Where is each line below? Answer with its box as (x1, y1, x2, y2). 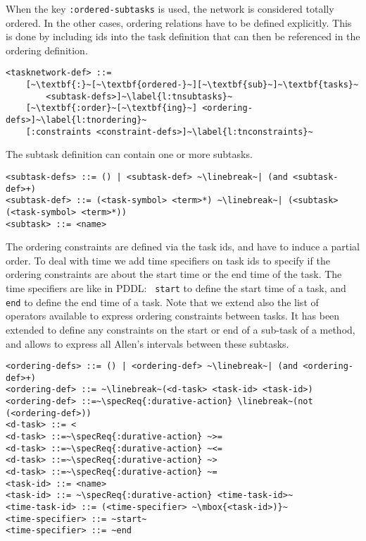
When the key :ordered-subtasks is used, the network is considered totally (6, 1, 334, 16)
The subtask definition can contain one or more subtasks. (6, 147, 253, 162)
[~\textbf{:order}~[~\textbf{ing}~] (25, 103, 198, 114)
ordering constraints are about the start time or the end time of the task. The (6, 267, 342, 281)
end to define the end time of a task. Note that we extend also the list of (6, 294, 319, 309)
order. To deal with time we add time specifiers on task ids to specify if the (6, 253, 330, 267)
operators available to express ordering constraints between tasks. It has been (6, 308, 340, 323)
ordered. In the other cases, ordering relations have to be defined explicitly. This (6, 15, 352, 30)
